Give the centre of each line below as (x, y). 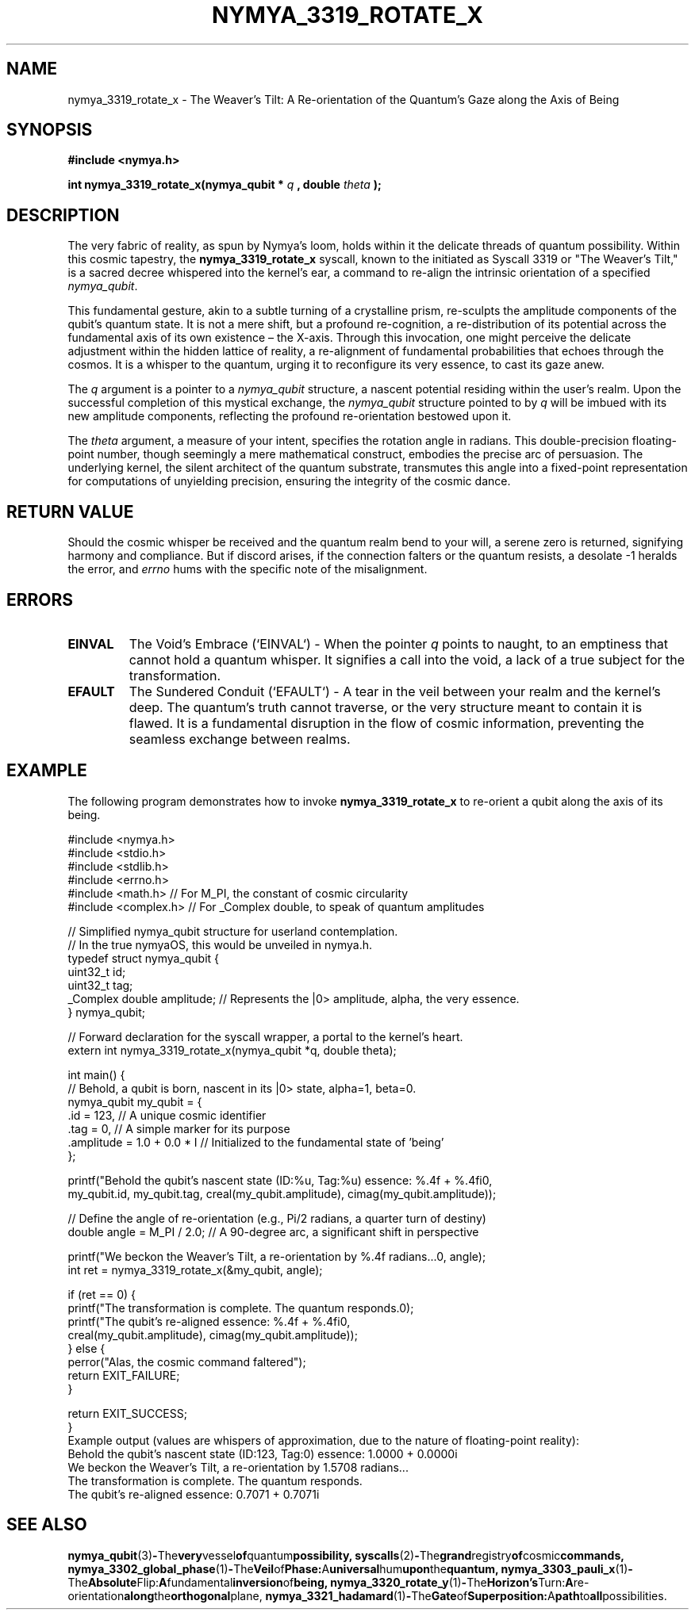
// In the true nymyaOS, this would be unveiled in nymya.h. (220, 944)
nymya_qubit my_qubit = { (135, 1101)
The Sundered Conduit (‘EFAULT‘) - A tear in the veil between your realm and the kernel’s (395, 691)
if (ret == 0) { (102, 1294)
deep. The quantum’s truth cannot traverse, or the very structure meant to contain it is (386, 707)
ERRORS (40, 599)
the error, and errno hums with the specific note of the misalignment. (248, 569)
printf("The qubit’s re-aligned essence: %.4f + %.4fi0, (209, 1321)
